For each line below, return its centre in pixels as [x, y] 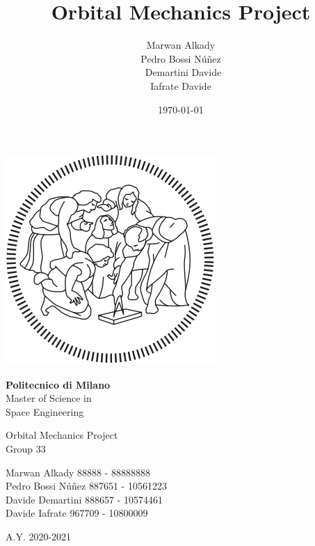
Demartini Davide [183, 72]
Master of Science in [49, 398]
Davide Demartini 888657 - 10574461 [84, 499]
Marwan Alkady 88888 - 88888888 [78, 472]
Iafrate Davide [181, 85]
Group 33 [26, 449]
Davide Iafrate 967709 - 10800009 [77, 513]
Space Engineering [45, 411]
